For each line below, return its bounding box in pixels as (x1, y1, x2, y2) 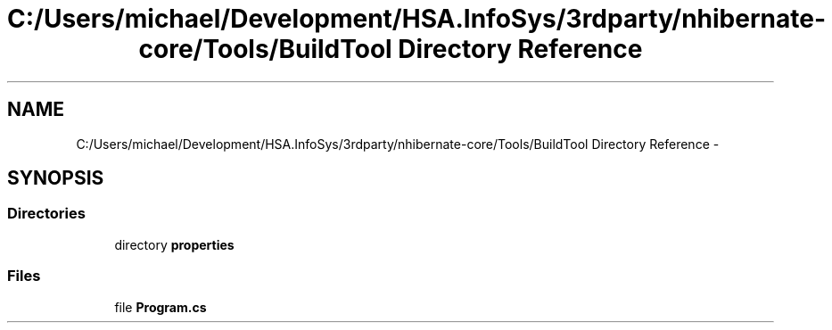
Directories (7, 204, 86, 223)
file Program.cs (114, 299, 207, 315)
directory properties (114, 236, 235, 252)
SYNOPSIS (7, 167, 104, 190)
